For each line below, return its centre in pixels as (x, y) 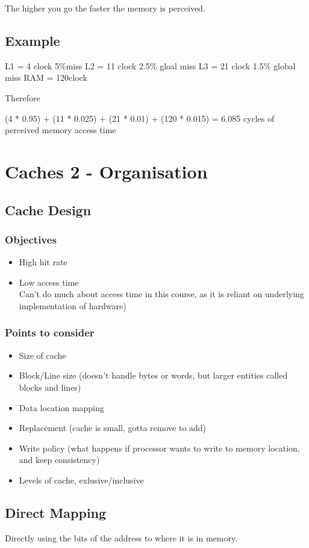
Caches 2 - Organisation (106, 171)
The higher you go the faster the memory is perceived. (105, 8)
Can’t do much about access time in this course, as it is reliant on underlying (161, 294)
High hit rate (43, 262)
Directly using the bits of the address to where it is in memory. (121, 537)
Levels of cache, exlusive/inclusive (81, 480)
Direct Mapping (56, 512)
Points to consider (50, 332)
